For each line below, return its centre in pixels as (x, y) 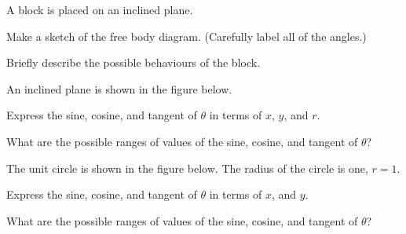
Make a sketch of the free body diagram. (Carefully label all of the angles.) (187, 36)
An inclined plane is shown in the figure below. (119, 88)
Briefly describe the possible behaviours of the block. (134, 62)
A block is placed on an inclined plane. (100, 9)
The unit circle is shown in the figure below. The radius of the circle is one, (187, 168)
